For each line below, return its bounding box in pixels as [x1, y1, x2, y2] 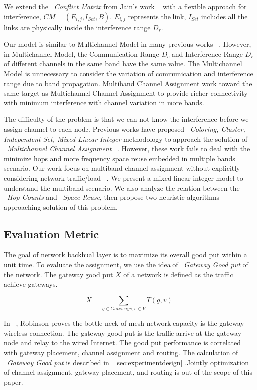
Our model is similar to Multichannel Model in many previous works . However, [4, 39, 251, 49]
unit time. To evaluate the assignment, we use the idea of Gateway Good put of [4, 259, 248, 270]
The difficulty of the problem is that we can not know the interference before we [4, 114, 249, 124]
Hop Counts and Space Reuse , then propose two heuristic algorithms [7, 192, 220, 202]
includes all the [201, 11, 248, 21]
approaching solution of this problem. [4, 201, 118, 212]
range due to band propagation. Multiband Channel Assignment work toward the [4, 78, 252, 88]
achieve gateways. [4, 279, 58, 289]
